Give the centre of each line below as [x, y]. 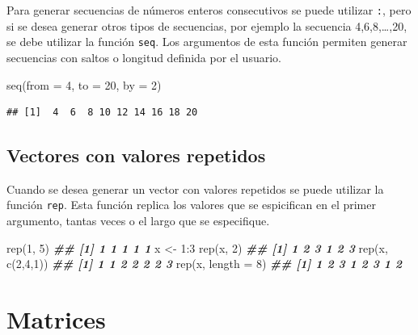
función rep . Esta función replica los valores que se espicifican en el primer [191, 205]
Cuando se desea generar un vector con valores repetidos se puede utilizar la [195, 188]
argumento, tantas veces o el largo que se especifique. [138, 221]
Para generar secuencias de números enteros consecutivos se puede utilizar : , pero [209, 10]
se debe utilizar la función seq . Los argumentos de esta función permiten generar [207, 42]
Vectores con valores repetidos [136, 155]
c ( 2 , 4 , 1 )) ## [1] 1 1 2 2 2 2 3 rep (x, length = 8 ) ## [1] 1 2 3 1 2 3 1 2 [205, 264]
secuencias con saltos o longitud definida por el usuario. [144, 57]
